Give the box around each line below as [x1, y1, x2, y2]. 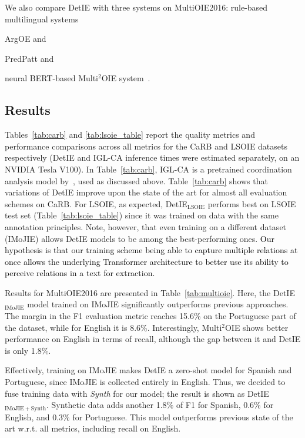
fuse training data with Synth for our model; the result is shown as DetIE [5, 387, 269, 399]
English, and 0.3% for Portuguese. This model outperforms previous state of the [5, 410, 293, 423]
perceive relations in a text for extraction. [5, 267, 155, 279]
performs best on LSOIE [207, 197, 296, 210]
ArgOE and [5, 32, 46, 45]
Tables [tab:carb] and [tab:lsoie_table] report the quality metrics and [5, 128, 255, 141]
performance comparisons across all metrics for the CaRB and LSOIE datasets [5, 140, 288, 152]
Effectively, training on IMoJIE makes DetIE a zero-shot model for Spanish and [5, 364, 292, 376]
